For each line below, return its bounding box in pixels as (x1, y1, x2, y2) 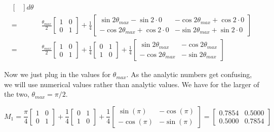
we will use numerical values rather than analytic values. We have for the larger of (4, 79, 259, 89)
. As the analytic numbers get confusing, (126, 69, 252, 80)
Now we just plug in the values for (4, 69, 111, 80)
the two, (4, 89, 29, 99)
